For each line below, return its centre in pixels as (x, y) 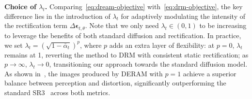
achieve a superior (210, 73)
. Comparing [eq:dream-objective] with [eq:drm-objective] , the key (144, 6)
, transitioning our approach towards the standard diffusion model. (148, 64)
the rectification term (36, 25)
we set (14, 45)
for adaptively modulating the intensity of (183, 16)
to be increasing (223, 25)
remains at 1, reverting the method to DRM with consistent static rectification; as (126, 54)
